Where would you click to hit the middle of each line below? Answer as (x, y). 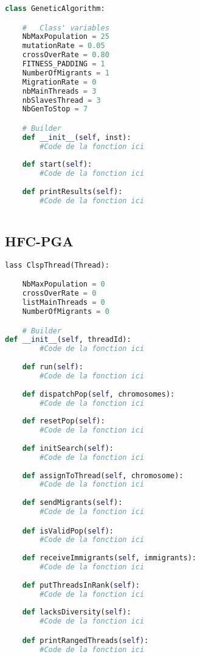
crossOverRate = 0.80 (66, 55)
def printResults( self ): (72, 192)
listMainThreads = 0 (64, 303)
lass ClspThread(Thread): (57, 265)
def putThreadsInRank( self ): (81, 585)
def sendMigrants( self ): (72, 503)
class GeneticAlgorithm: (55, 9)
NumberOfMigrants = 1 (66, 73)
